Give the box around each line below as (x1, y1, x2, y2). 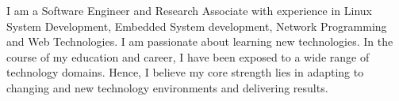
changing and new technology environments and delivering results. (6, 79, 328, 95)
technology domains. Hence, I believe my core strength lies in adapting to (6, 64, 364, 80)
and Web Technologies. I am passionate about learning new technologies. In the (6, 33, 393, 50)
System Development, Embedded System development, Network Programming (6, 17, 387, 34)
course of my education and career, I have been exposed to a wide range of (6, 48, 370, 65)
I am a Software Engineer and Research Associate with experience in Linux (6, 2, 372, 18)
